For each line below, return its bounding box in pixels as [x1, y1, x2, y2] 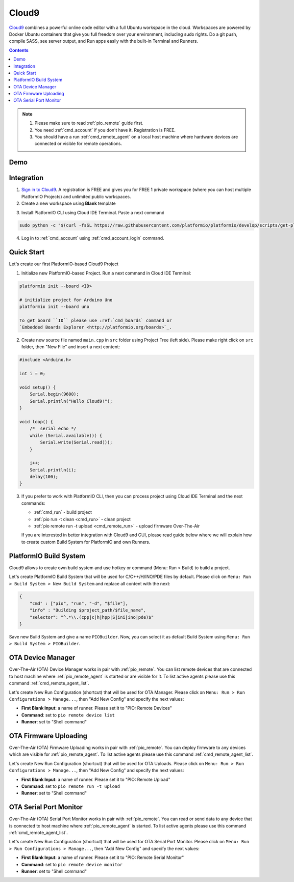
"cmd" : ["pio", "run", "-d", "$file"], [29, 601, 128, 606]
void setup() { [19, 385, 56, 390]
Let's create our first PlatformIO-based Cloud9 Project [9, 261, 119, 267]
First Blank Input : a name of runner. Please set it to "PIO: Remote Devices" [21, 705, 172, 711]
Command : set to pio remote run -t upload [21, 783, 120, 789]
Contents [9, 47, 29, 53]
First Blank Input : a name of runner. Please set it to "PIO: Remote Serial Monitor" [21, 854, 184, 860]
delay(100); [29, 474, 59, 480]
